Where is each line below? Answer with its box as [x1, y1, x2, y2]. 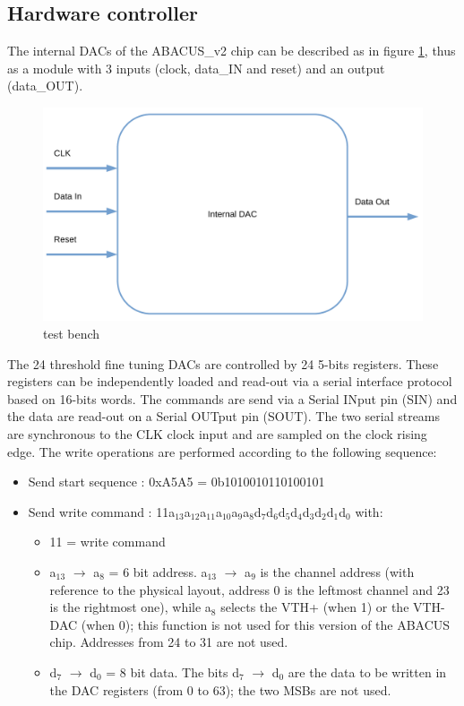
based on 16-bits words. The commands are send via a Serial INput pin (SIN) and [7, 389, 458, 408]
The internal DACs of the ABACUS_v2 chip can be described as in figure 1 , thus [7, 41, 456, 60]
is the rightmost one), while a [49, 598, 211, 616]
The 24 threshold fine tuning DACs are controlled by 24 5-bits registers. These [7, 354, 439, 373]
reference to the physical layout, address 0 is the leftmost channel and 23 [49, 580, 450, 598]
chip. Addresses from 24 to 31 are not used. [49, 633, 288, 651]
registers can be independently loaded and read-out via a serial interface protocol [7, 372, 452, 391]
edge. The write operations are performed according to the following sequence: [7, 442, 437, 461]
